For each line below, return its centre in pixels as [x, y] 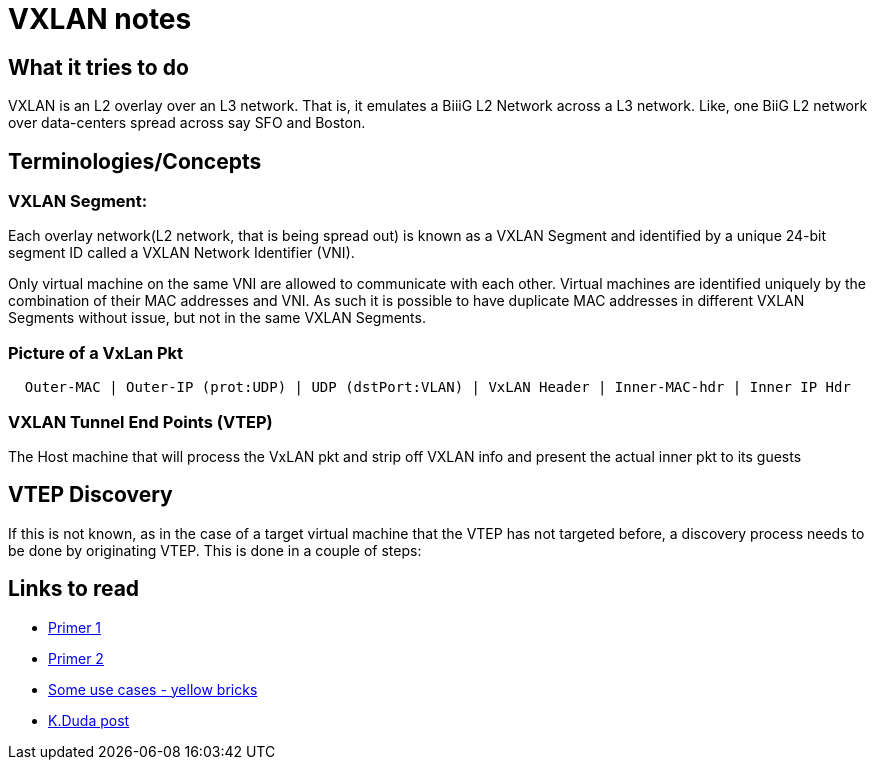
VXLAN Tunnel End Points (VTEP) [140, 421]
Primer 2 [76, 658]
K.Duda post [89, 720]
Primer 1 [75, 627]
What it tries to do [98, 67]
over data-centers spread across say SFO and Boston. [187, 123]
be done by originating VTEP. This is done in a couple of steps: [215, 550]
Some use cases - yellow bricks [153, 689]
